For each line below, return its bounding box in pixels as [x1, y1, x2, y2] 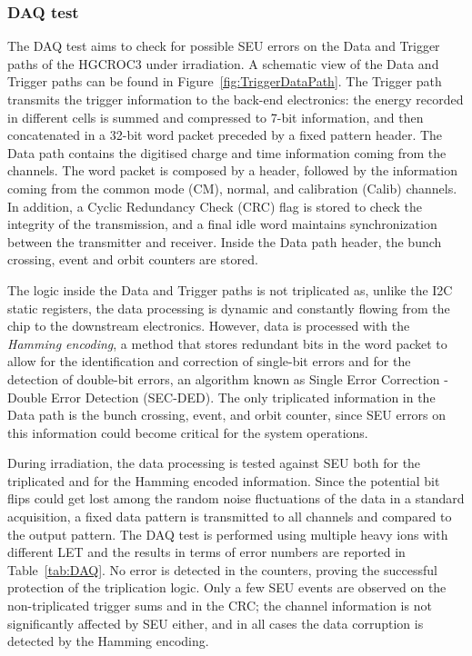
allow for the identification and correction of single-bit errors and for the [7, 352, 411, 371]
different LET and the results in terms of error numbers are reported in [7, 542, 406, 562]
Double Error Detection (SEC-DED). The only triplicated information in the [7, 387, 436, 406]
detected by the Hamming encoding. [7, 631, 209, 651]
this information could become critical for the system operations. [7, 422, 368, 442]
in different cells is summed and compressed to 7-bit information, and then [7, 107, 424, 126]
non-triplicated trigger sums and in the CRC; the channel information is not [7, 596, 432, 615]
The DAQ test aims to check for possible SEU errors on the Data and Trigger [7, 36, 440, 55]
